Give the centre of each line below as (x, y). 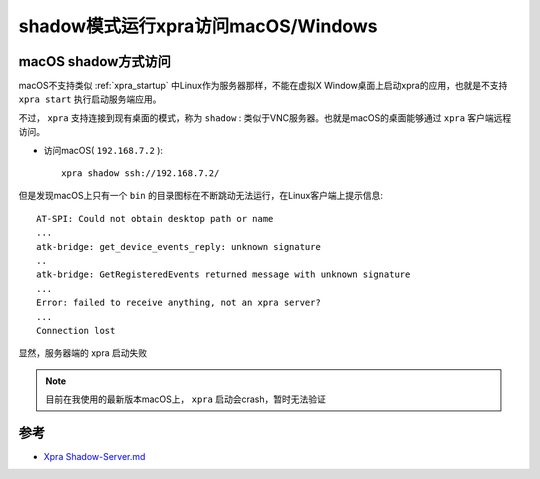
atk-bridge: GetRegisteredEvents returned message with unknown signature (223, 274)
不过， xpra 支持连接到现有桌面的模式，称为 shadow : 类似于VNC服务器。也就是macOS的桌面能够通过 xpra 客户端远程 (265, 117)
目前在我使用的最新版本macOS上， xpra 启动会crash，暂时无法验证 (186, 399)
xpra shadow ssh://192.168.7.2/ (140, 173)
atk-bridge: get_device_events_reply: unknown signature (179, 246)
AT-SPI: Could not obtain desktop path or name (155, 218)
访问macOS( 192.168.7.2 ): (103, 150)
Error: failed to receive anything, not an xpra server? (179, 303)
